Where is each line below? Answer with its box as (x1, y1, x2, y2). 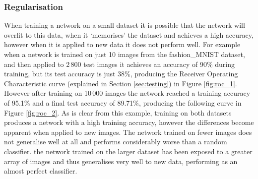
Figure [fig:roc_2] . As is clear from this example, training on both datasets (4, 107, 232, 118)
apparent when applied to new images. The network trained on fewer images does (4, 126, 252, 137)
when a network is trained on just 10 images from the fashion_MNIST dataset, (4, 49, 245, 59)
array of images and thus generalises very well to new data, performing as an (4, 156, 238, 166)
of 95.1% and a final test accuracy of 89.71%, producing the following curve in (4, 97, 242, 108)
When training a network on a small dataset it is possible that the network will (4, 20, 245, 30)
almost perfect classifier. (4, 166, 77, 176)
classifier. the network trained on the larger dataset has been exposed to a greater (4, 146, 253, 156)
